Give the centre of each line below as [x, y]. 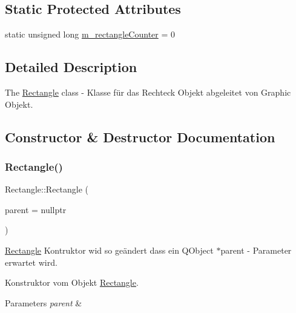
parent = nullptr [36, 209]
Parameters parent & [44, 302]
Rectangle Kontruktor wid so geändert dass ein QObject [109, 250]
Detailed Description [71, 67]
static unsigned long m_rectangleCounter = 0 [90, 34]
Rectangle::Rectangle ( [47, 189]
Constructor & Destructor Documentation [140, 137]
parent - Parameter [256, 250]
